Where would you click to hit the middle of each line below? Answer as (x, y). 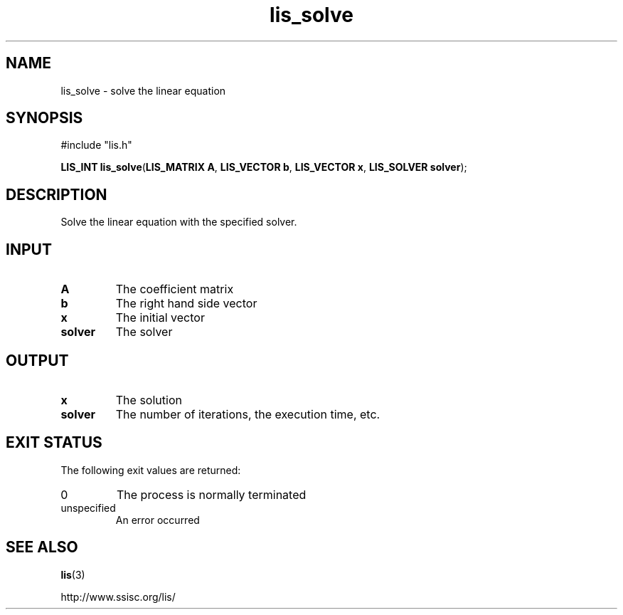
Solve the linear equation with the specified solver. (179, 222)
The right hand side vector (186, 304)
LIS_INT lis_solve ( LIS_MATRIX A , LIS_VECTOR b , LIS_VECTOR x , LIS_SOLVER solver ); (264, 167)
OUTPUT (37, 360)
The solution (149, 400)
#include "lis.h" (96, 145)
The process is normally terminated (211, 494)
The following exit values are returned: (151, 470)
